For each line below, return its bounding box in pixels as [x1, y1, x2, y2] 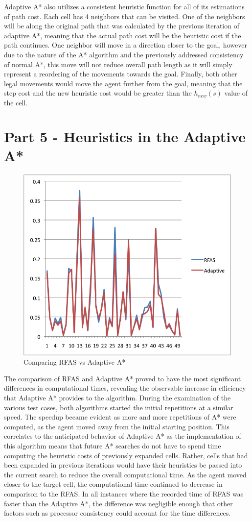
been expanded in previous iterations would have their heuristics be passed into [4, 460, 242, 470]
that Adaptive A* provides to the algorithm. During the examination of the [4, 393, 231, 403]
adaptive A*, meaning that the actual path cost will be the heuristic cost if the [4, 30, 241, 40]
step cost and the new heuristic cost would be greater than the [4, 88, 192, 98]
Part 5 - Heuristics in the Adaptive [4, 126, 246, 146]
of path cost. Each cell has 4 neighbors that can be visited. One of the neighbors [4, 11, 245, 21]
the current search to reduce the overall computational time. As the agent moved [4, 469, 247, 479]
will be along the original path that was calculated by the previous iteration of [4, 21, 239, 31]
